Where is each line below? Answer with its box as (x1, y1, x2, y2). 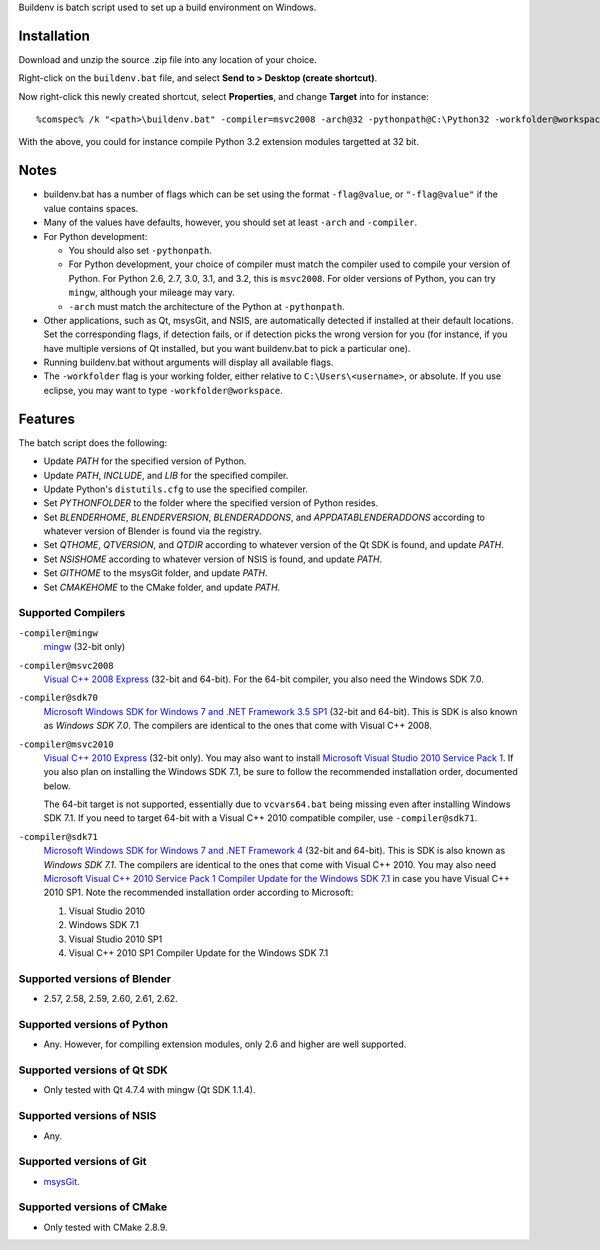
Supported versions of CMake (18, 1200, 168, 1214)
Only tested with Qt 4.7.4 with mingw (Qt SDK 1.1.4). (43, 1084, 256, 1096)
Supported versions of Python (18, 1017, 169, 1031)
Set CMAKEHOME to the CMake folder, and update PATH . (43, 581, 281, 593)
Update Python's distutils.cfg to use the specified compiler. (43, 483, 309, 495)
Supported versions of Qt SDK (18, 1063, 169, 1077)
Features (18, 410, 75, 427)
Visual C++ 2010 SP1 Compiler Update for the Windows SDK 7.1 (68, 947, 329, 959)
